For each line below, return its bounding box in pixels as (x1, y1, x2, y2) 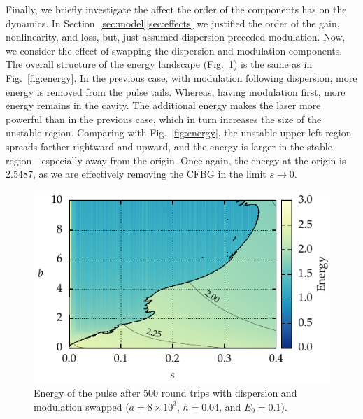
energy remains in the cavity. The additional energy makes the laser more (6, 98, 321, 113)
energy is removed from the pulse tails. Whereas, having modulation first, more (6, 84, 346, 99)
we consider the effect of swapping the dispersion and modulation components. (6, 43, 343, 57)
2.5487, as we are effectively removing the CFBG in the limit (6, 166, 266, 181)
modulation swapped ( (34, 399, 129, 413)
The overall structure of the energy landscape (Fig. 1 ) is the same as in (6, 57, 313, 71)
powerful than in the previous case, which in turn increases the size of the (6, 111, 322, 126)
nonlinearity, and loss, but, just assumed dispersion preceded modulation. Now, (6, 29, 346, 44)
